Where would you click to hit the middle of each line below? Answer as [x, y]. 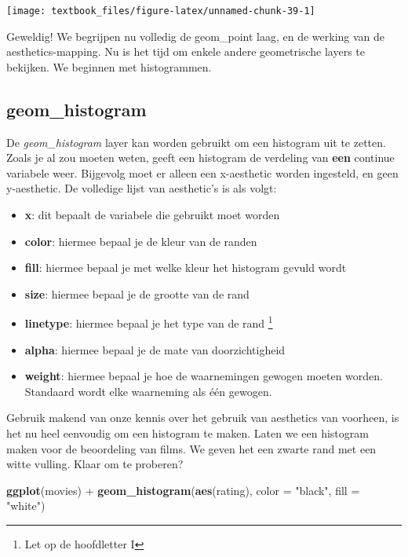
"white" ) [26, 506]
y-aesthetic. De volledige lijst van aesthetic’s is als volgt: [142, 188]
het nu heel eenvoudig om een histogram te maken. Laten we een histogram [188, 433]
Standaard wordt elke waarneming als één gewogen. [148, 391]
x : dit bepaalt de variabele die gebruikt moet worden [152, 215]
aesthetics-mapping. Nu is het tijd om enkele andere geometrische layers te [186, 51]
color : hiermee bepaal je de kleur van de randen [141, 241]
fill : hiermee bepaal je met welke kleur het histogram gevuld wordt [186, 268]
